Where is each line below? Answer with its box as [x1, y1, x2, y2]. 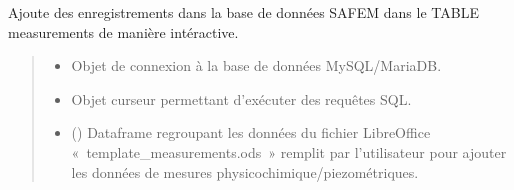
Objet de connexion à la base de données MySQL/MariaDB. [71, 55, 442, 76]
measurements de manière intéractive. [8, 21, 239, 42]
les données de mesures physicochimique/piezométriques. [71, 161, 419, 182]
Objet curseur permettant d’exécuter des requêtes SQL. [71, 88, 412, 109]
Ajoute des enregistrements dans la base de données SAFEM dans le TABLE [8, 2, 479, 22]
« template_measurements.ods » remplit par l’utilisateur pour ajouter [71, 141, 507, 162]
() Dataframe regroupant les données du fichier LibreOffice [71, 122, 431, 143]
